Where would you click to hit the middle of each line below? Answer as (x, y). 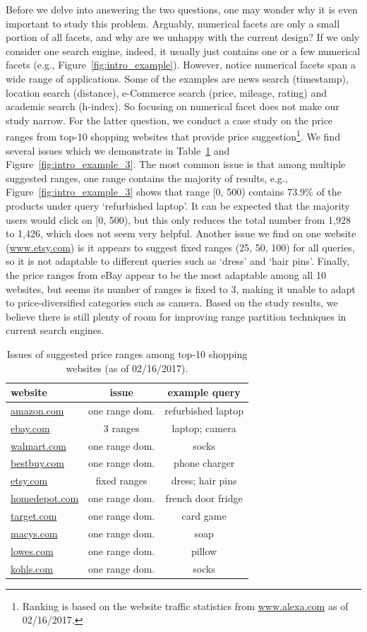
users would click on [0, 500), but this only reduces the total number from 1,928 (178, 219)
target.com (34, 515)
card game (204, 515)
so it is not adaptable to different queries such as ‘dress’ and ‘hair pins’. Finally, (178, 261)
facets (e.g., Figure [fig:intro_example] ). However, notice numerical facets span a (181, 65)
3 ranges (121, 428)
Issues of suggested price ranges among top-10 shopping (127, 353)
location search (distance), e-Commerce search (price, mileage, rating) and (166, 92)
